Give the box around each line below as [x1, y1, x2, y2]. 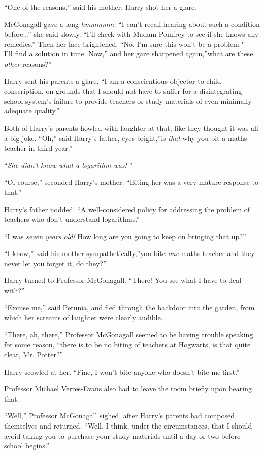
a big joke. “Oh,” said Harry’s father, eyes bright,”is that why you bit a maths [4, 132, 247, 143]
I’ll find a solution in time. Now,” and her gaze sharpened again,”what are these [4, 48, 253, 59]
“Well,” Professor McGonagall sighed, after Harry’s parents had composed [4, 410, 235, 421]
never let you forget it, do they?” [4, 258, 107, 268]
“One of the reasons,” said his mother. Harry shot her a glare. [4, 2, 196, 12]
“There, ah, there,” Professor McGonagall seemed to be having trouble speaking [4, 329, 253, 339]
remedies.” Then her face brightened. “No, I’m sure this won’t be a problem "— [4, 38, 251, 49]
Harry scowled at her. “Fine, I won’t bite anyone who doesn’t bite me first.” [4, 366, 240, 377]
